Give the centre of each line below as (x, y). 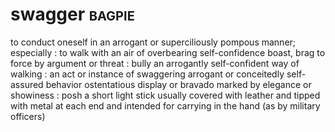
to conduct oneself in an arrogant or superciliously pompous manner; (153, 42)
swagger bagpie (72, 14)
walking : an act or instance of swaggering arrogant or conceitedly (147, 74)
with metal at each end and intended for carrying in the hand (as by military (165, 105)
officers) (28, 116)
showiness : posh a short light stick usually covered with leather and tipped (165, 95)
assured (27, 84)
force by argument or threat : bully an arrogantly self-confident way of (155, 63)
